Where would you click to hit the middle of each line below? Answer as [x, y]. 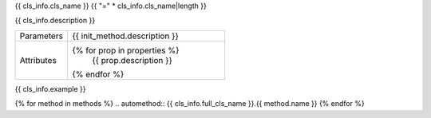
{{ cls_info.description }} [55, 21]
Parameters [42, 36]
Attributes [38, 60]
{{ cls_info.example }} [50, 88]
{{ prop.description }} [132, 60]
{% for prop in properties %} [126, 50]
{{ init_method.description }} [125, 36]
